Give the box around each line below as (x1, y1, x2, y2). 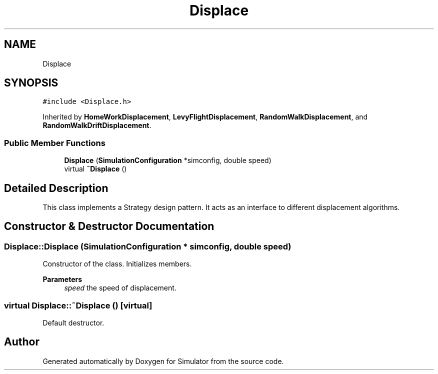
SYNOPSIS (4, 76, 58, 89)
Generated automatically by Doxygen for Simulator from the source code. (42, 356, 284, 365)
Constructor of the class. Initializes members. (42, 259, 192, 268)
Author (4, 335, 39, 348)
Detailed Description (4, 181, 108, 194)
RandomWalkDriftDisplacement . (42, 121, 151, 130)
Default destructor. (42, 318, 104, 327)
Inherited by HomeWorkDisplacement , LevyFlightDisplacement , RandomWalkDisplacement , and (42, 112, 368, 121)
